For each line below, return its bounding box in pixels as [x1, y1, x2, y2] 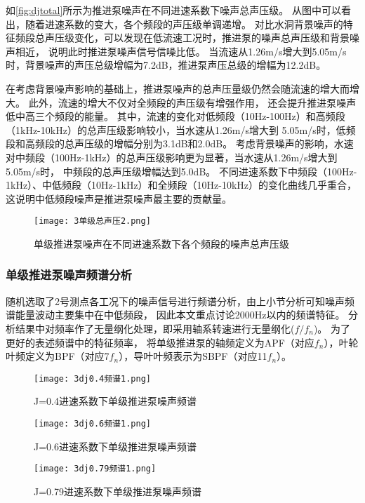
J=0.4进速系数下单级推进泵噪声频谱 [34, 394, 197, 408]
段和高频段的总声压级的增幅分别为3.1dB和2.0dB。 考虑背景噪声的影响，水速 [6, 136, 354, 151]
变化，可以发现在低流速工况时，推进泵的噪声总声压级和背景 [74, 30, 350, 45]
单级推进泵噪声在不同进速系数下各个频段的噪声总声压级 [34, 236, 289, 250]
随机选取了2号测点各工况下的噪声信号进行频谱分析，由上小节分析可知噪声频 [6, 293, 354, 308]
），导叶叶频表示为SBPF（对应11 [119, 349, 267, 363]
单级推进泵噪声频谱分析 [6, 266, 132, 283]
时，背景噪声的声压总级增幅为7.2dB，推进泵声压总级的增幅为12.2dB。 [6, 58, 326, 72]
